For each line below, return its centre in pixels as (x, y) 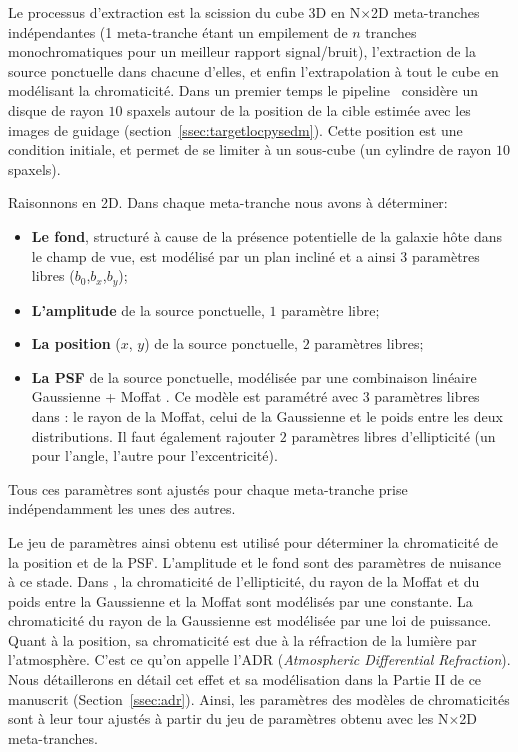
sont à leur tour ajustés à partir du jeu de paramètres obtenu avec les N (228, 718)
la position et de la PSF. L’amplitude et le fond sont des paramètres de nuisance (254, 561)
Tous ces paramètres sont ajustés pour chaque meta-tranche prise (208, 488)
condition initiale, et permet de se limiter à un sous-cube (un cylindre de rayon (250, 149)
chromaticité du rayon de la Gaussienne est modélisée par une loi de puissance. (250, 620)
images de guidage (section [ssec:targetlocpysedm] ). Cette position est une (235, 129)
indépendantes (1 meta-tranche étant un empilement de (178, 31)
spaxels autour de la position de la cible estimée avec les (299, 109)
